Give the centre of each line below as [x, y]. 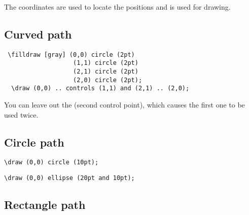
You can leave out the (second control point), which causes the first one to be [124, 105]
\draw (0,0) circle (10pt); [51, 163]
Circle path [34, 142]
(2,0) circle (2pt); [108, 80]
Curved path [38, 34]
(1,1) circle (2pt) [106, 63]
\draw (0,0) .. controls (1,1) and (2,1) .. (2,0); [100, 88]
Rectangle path [45, 205]
